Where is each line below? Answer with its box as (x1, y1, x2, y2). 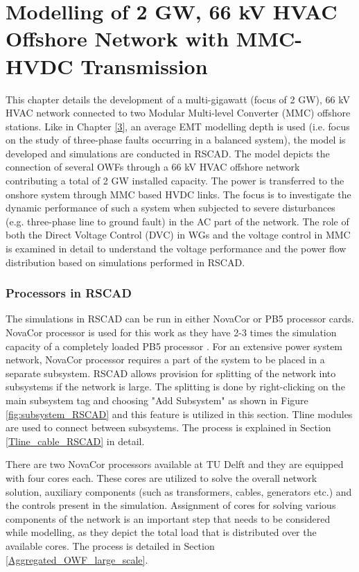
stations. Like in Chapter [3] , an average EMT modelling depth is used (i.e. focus (6, 119, 350, 133)
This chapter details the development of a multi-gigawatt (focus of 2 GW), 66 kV (6, 92, 350, 106)
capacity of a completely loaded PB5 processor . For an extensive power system (6, 338, 343, 353)
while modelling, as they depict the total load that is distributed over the (6, 525, 317, 539)
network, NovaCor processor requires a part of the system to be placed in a (6, 352, 325, 367)
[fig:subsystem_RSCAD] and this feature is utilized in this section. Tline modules (6, 406, 353, 421)
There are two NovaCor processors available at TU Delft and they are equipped (6, 457, 344, 471)
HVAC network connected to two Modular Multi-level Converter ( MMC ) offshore (6, 105, 351, 120)
